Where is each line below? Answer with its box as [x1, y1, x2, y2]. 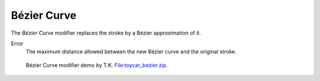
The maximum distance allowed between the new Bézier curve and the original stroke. [25, 48, 237, 55]
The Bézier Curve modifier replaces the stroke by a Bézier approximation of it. [11, 29, 201, 36]
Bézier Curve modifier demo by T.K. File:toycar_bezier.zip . [25, 62, 168, 69]
